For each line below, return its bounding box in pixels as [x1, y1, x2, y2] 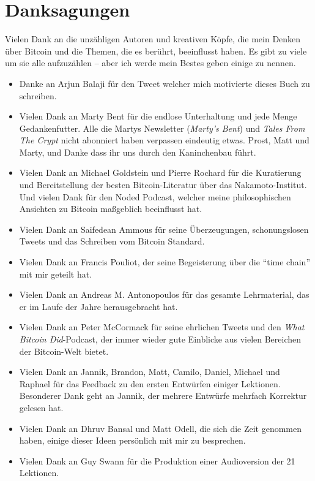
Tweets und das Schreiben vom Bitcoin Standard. [19, 235, 205, 248]
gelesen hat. [19, 401, 64, 414]
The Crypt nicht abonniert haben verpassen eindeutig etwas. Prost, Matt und [19, 134, 309, 146]
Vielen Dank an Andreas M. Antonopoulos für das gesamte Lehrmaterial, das [19, 288, 309, 301]
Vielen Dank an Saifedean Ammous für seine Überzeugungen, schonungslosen [19, 222, 309, 235]
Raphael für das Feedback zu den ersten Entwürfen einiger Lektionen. [19, 377, 281, 390]
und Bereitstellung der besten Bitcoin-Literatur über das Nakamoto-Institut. [19, 178, 307, 191]
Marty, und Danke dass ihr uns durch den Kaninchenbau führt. [19, 145, 256, 158]
